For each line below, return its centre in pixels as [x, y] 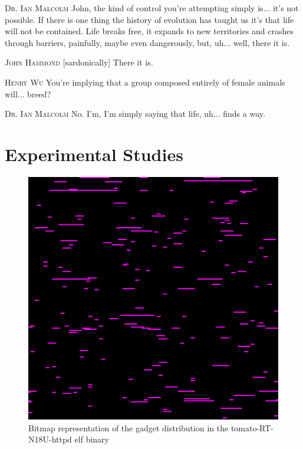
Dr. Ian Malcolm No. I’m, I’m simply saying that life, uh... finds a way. [135, 114]
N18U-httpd [50, 439]
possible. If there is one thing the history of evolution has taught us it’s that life [149, 19]
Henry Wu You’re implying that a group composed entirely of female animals [145, 82]
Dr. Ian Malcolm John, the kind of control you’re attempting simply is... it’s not [152, 8]
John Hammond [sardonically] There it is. [79, 62]
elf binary [92, 439]
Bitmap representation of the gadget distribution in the [129, 427]
